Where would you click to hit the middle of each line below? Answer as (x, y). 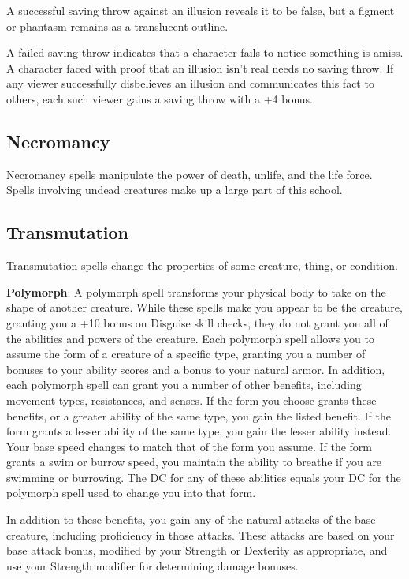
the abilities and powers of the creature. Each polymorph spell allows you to (190, 338)
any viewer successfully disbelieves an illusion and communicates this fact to (190, 83)
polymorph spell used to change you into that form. (131, 493)
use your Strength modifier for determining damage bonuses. (152, 565)
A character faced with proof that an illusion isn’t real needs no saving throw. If (200, 67)
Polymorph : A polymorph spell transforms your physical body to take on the (196, 291)
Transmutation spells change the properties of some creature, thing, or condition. (202, 265)
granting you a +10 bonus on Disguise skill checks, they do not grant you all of (197, 322)
